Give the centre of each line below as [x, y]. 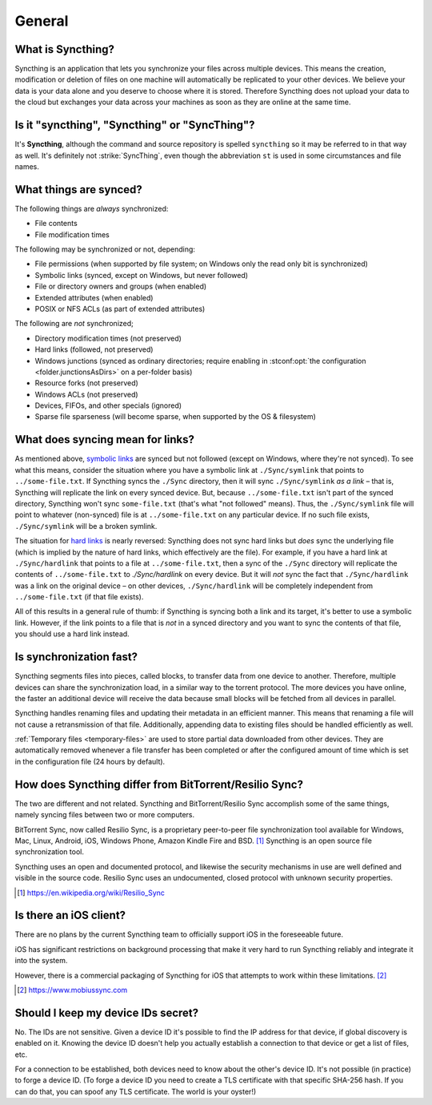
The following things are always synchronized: [92, 208]
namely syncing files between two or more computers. [105, 815]
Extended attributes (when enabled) [94, 297]
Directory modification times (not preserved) [108, 338]
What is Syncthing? [65, 49]
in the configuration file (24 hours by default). [90, 761]
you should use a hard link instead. [72, 634]
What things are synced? [79, 190]
